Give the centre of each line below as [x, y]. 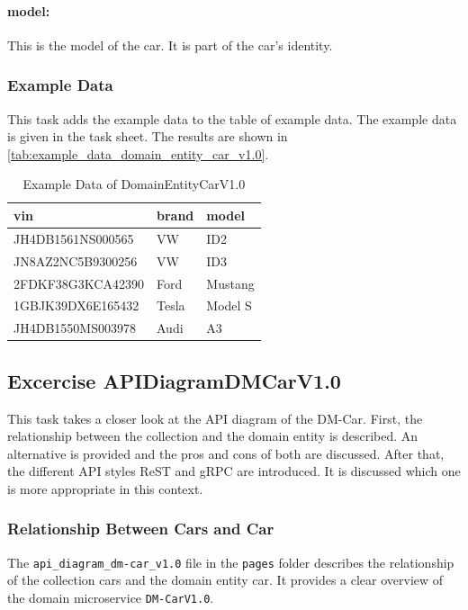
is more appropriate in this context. [105, 488]
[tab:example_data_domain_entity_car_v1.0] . [138, 153]
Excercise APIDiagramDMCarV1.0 [174, 380]
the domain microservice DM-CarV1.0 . [111, 597]
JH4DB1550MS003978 [75, 328]
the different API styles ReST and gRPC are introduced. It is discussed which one [234, 471]
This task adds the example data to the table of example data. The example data [232, 118]
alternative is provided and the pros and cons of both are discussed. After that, [226, 453]
